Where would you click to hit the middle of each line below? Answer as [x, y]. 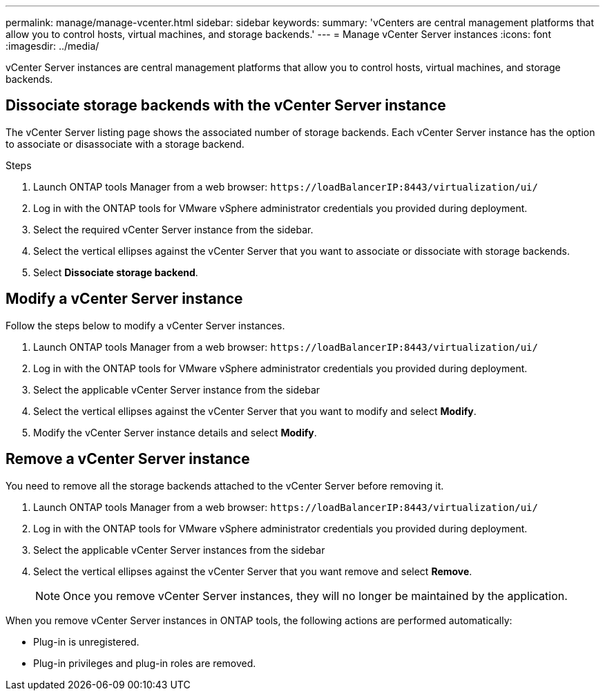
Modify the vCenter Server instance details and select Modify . [175, 432]
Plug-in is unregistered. [86, 641]
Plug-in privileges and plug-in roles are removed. [145, 663]
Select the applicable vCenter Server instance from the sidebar [177, 389]
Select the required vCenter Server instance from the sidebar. [173, 229]
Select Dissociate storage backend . [116, 272]
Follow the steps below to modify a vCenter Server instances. [145, 325]
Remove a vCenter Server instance [128, 459]
